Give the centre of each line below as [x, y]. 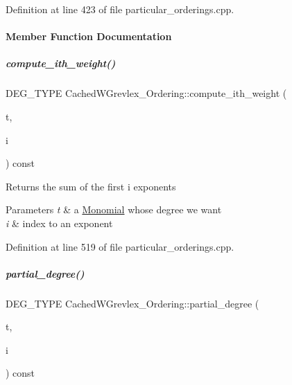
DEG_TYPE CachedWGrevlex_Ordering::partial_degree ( [132, 303]
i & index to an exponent [59, 223]
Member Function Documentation [89, 36]
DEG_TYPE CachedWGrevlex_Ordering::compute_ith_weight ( [146, 93]
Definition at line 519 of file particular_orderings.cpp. [120, 246]
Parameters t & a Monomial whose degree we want [114, 209]
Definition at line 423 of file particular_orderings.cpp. [120, 9]
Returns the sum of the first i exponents [91, 186]
